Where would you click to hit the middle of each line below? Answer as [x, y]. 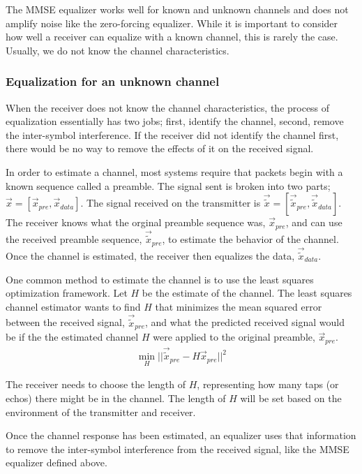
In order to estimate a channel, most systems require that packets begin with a [174, 171]
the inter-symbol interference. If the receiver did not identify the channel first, [172, 134]
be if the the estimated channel [72, 337]
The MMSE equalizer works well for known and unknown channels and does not [177, 9]
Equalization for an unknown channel [113, 81]
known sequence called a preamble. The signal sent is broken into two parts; [168, 185]
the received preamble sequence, [74, 239]
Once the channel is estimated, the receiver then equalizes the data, [150, 255]
